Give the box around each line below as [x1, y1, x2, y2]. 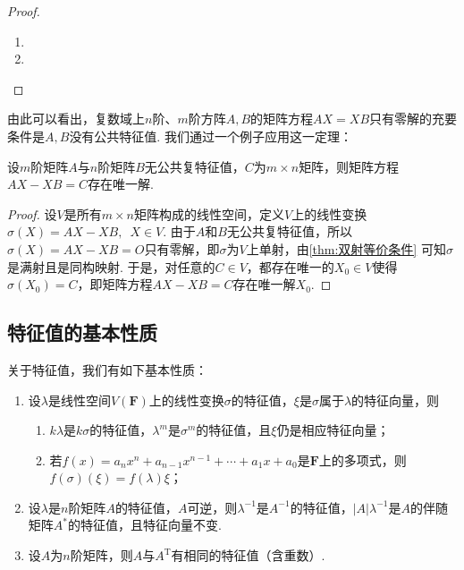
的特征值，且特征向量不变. [67, 515, 222, 534]
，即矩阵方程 [77, 275, 153, 294]
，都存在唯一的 [246, 257, 334, 276]
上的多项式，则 [318, 450, 407, 469]
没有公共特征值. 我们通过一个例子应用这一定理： [69, 126, 352, 145]
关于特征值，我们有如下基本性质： [7, 360, 207, 379]
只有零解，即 [144, 239, 220, 258]
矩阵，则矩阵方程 [299, 157, 400, 175]
